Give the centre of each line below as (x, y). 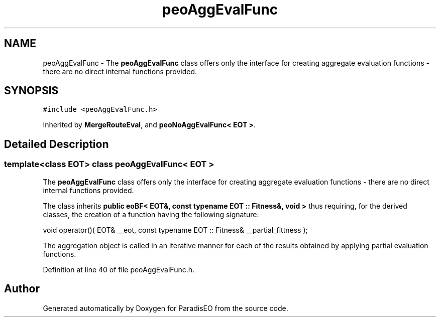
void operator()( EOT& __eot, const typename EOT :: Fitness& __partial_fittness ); (175, 230)
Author (22, 289)
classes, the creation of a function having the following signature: (151, 214)
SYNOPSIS (31, 91)
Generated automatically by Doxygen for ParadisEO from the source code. (166, 308)
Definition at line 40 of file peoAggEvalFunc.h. (119, 269)
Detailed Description (57, 144)
